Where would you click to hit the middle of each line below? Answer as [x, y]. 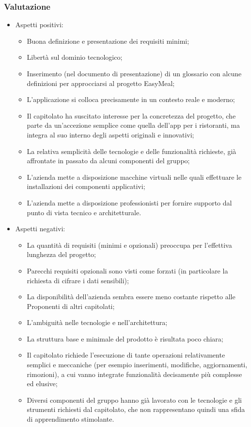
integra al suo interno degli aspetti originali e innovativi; [110, 134]
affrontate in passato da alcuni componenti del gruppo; [108, 161]
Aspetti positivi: [39, 25]
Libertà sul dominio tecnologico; [75, 57]
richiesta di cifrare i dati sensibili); [78, 280]
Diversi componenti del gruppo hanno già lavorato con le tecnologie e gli [134, 400]
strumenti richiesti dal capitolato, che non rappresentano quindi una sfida [136, 409]
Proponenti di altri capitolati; [71, 306]
